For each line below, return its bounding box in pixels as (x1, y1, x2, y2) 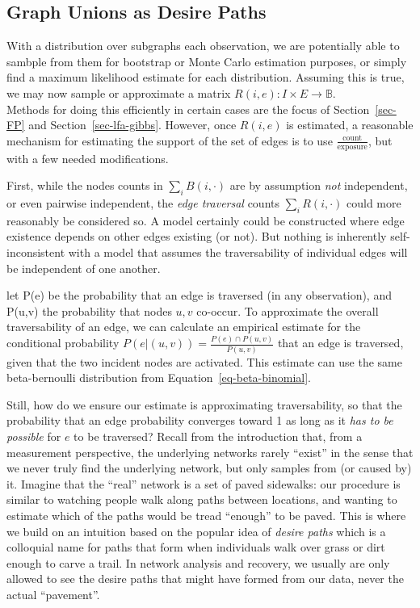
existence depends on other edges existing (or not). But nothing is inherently (6, 228, 387, 245)
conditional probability (6, 334, 120, 351)
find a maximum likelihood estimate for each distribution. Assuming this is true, (6, 69, 405, 86)
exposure (337, 142, 367, 151)
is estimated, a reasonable (286, 116, 414, 133)
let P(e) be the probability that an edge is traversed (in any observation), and (6, 287, 392, 304)
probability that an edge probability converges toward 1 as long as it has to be (6, 412, 393, 429)
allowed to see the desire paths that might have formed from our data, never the (6, 570, 404, 587)
